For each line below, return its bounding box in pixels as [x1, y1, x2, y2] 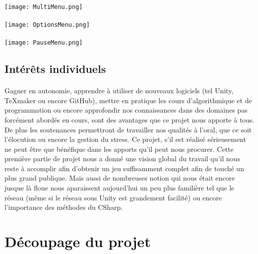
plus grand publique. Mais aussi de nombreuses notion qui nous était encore [4, 173, 235, 183]
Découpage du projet [4, 231, 151, 252]
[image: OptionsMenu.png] [4, 21, 90, 28]
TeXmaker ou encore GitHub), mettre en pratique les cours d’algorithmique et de [4, 95, 252, 105]
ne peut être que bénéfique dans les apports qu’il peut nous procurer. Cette [4, 143, 234, 154]
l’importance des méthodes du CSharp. [4, 202, 123, 212]
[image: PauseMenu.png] [4, 39, 83, 47]
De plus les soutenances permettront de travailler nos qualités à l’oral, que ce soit [4, 124, 252, 134]
